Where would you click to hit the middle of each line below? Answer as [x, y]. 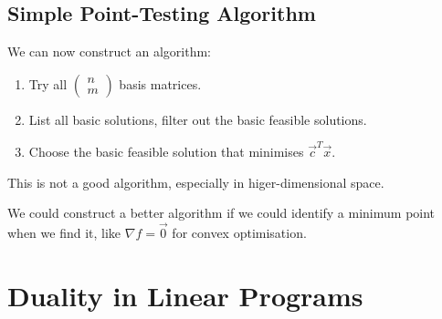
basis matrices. [160, 83]
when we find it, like [64, 233]
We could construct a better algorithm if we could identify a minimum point [221, 213]
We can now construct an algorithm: [109, 51]
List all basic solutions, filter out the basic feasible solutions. [198, 119]
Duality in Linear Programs [185, 295]
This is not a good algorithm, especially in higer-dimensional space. [196, 182]
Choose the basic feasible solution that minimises [166, 152]
